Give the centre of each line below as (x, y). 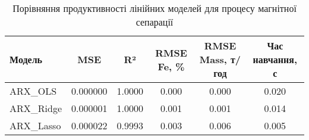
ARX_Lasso (35, 125)
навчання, (275, 59)
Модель (26, 59)
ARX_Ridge (36, 108)
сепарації (154, 22)
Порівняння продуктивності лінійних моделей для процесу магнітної (154, 8)
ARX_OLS (33, 91)
